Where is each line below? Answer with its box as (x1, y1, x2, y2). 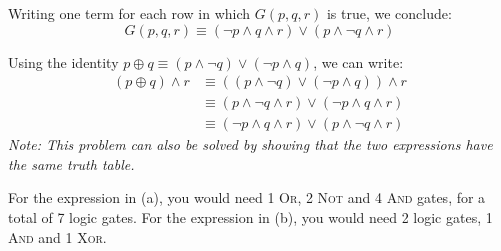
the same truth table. (8, 153, 135, 174)
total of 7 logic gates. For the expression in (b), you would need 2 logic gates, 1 (8, 207, 493, 228)
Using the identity (8, 51, 119, 72)
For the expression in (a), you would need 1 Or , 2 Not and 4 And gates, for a (8, 187, 486, 208)
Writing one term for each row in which (8, 3, 251, 23)
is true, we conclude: (326, 3, 452, 23)
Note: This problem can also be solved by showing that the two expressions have (8, 134, 493, 155)
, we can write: (313, 51, 404, 72)
